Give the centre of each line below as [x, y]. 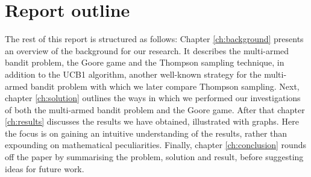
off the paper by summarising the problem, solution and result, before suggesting [154, 157]
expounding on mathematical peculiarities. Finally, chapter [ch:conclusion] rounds [155, 145]
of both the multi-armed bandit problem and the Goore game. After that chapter [155, 109]
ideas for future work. [45, 168]
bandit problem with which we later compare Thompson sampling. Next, [165, 86]
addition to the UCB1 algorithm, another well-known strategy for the [133, 74]
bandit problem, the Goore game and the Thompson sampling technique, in [145, 62]
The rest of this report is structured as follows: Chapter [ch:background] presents [154, 39]
